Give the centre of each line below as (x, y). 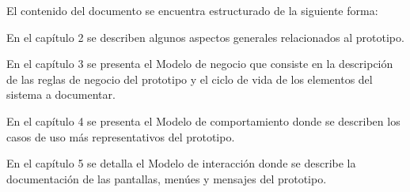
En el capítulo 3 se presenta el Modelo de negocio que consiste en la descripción (200, 64)
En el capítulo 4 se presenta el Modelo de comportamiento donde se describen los (203, 120)
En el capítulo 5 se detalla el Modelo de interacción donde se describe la (181, 163)
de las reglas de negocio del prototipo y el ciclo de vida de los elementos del (190, 79)
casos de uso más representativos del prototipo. (121, 136)
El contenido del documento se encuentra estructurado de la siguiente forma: (192, 10)
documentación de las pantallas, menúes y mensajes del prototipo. (167, 178)
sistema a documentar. (61, 94)
